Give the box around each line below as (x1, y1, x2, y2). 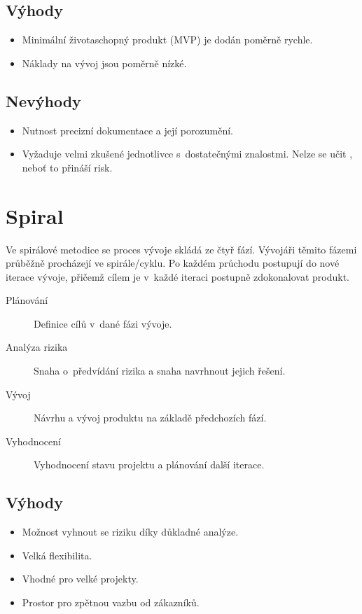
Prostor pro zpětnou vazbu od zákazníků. (22, 595, 200, 610)
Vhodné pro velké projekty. (22, 571, 139, 586)
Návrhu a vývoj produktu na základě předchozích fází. (34, 410, 267, 425)
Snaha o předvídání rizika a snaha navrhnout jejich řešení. (34, 363, 286, 378)
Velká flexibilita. (22, 547, 92, 562)
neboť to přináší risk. (22, 160, 113, 174)
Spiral (6, 201, 64, 230)
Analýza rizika (6, 340, 68, 354)
